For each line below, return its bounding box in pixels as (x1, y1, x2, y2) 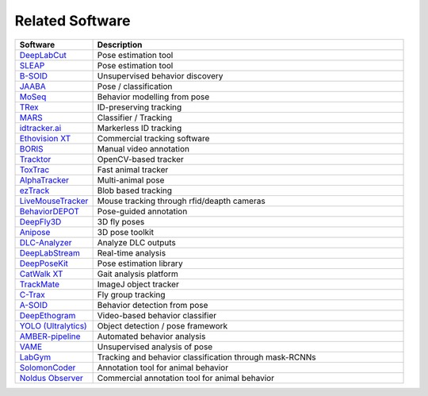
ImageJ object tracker (97, 279, 180, 290)
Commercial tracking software (97, 133, 210, 144)
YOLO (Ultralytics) (19, 320, 87, 331)
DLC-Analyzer (19, 236, 72, 248)
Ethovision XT (19, 133, 71, 144)
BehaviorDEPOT (19, 206, 79, 217)
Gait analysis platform (97, 268, 178, 279)
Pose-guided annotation (97, 206, 188, 217)
